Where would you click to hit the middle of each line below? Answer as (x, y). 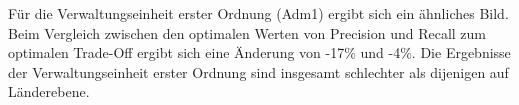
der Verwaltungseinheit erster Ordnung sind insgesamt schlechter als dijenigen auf (258, 71)
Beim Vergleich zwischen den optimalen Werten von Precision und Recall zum (247, 32)
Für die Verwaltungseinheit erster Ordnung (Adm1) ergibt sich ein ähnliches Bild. (258, 13)
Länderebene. (49, 91)
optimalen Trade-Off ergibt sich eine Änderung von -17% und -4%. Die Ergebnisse (259, 52)
